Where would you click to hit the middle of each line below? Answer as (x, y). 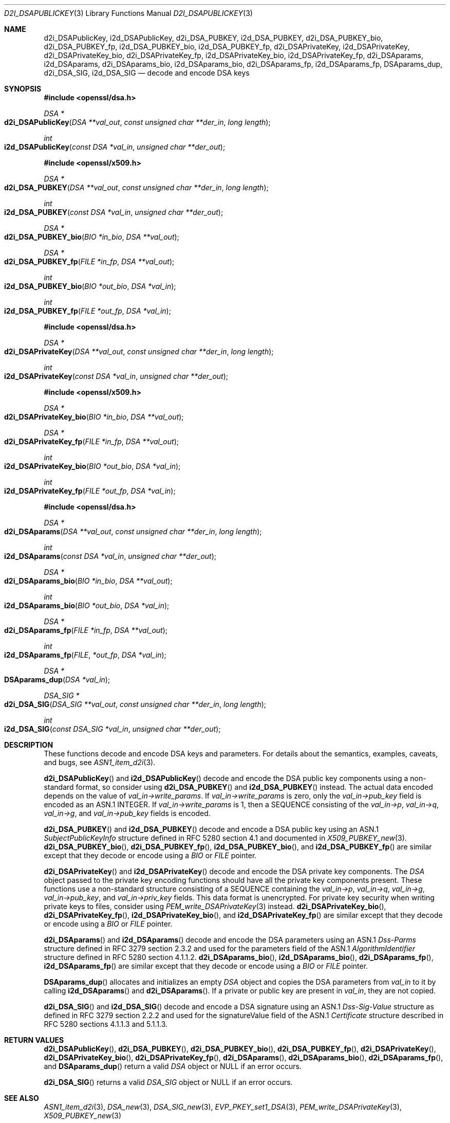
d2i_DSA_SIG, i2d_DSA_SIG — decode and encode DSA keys (147, 73)
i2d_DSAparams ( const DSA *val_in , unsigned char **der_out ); (110, 556)
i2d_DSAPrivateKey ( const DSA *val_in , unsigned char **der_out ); (116, 376)
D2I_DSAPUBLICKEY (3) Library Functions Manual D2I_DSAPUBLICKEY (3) (128, 13)
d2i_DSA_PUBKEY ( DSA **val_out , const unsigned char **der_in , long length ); (136, 187)
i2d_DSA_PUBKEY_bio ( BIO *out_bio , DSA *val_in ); (90, 286)
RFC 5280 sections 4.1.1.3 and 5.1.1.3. (106, 1024)
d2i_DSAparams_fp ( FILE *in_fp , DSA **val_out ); (86, 630)
